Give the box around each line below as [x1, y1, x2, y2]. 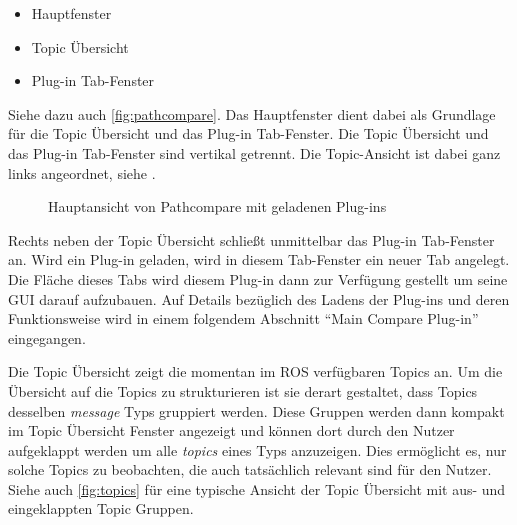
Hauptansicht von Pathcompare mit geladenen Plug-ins [48, 196, 387, 217]
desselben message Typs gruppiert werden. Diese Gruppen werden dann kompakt [8, 400, 505, 421]
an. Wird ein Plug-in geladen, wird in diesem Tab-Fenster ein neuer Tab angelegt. [8, 249, 510, 270]
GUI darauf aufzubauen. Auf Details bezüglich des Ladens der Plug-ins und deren [8, 288, 510, 309]
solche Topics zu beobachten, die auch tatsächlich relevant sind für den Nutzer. [8, 459, 492, 480]
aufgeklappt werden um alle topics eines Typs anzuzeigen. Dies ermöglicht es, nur [8, 439, 507, 460]
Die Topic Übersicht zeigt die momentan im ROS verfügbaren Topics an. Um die [8, 361, 503, 382]
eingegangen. [8, 327, 86, 348]
